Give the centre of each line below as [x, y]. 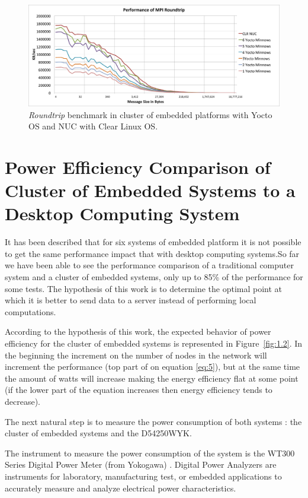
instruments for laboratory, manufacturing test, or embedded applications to [143, 476]
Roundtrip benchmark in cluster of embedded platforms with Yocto [150, 114]
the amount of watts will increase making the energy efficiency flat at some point [152, 378]
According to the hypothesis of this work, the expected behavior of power [138, 332]
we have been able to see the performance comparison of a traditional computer [149, 265]
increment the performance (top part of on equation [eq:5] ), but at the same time [153, 367]
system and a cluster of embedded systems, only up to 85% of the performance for [154, 277]
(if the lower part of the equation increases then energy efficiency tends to [139, 390]
